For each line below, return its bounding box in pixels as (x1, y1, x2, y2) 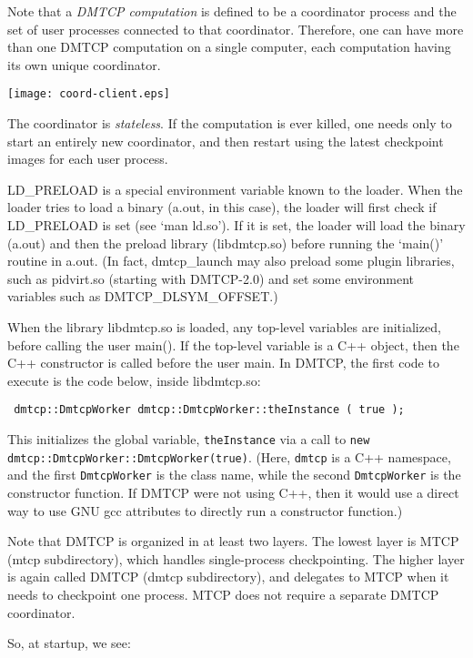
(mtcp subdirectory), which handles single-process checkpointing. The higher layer (7, 549, 465, 568)
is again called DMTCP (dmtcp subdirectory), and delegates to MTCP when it (7, 567, 449, 586)
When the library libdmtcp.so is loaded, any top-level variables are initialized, (7, 317, 441, 336)
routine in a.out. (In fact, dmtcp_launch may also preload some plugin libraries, (7, 251, 455, 270)
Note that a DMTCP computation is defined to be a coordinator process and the (7, 2, 457, 20)
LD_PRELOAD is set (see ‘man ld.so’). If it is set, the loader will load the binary (7, 216, 466, 234)
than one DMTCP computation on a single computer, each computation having (7, 37, 451, 56)
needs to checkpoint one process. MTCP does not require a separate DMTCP (7, 584, 439, 603)
